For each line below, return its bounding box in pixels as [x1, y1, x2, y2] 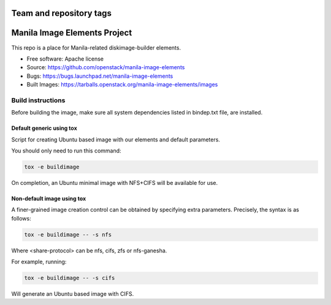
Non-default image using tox [11, 195, 86, 202]
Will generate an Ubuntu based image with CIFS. [11, 290, 134, 298]
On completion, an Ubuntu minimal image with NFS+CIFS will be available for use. [11, 179, 218, 186]
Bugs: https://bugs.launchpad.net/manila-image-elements [26, 72, 173, 80]
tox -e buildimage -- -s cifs [24, 274, 115, 282]
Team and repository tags [11, 8, 112, 18]
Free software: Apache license [26, 55, 104, 62]
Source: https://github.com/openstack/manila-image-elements [26, 64, 185, 71]
